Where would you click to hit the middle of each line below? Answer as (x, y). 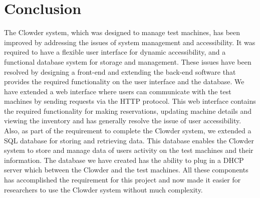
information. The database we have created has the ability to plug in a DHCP (124, 160)
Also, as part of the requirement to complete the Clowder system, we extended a (128, 131)
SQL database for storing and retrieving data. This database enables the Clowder (129, 140)
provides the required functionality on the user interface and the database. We (124, 81)
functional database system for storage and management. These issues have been (128, 61)
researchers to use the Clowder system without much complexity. (103, 189)
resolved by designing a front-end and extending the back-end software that (120, 71)
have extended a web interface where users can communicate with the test (118, 91)
